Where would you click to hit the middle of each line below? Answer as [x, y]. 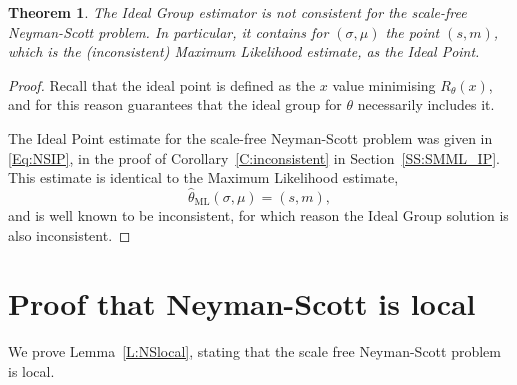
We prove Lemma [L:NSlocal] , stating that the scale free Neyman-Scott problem [254, 351]
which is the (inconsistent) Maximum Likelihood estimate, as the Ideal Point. [244, 51]
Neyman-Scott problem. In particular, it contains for [168, 31]
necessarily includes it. [426, 104]
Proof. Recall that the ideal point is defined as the [162, 84]
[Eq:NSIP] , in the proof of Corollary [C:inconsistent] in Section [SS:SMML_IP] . [254, 157]
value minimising [384, 84]
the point [412, 31]
